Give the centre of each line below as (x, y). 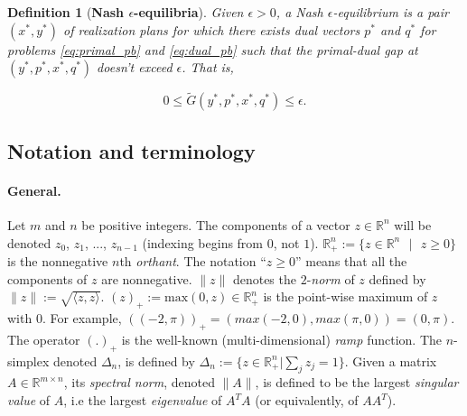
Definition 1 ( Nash (66, 12)
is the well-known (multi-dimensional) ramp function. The (281, 339)
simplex (28, 361)
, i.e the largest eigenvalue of (143, 400)
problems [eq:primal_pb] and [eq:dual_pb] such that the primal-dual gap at (213, 49)
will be (413, 224)
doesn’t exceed (135, 67)
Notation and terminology (131, 150)
